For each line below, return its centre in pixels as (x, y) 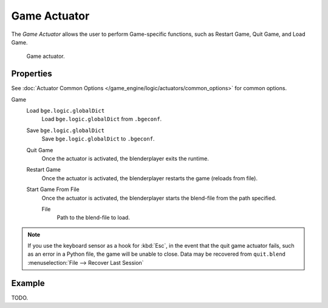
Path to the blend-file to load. (93, 218)
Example (28, 283)
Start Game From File (53, 189)
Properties (32, 74)
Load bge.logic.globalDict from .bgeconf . (102, 119)
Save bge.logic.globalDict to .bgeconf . (98, 139)
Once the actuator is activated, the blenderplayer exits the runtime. (125, 158)
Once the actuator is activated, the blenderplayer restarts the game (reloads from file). (150, 178)
